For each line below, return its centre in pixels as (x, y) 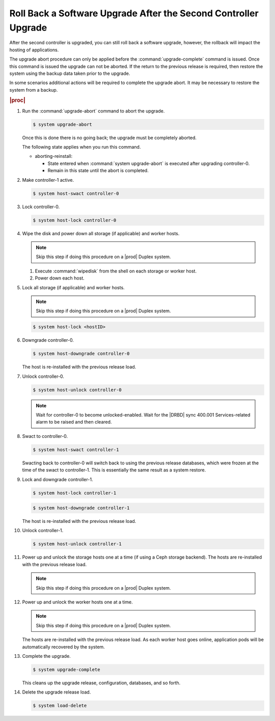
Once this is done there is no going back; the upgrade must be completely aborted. (109, 137)
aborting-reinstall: (54, 156)
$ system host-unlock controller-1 (77, 544)
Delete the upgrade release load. (57, 692)
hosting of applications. (34, 50)
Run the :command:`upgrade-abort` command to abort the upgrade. (93, 111)
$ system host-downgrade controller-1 (81, 508)
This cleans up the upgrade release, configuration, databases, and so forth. (101, 683)
